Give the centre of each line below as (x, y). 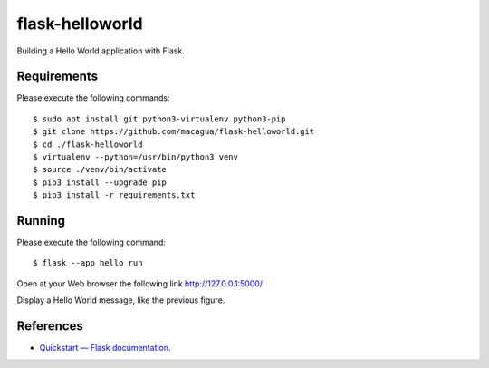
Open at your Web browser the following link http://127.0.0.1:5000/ (139, 283)
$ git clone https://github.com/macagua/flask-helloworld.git (174, 132)
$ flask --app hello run (88, 263)
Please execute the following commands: (93, 98)
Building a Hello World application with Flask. (101, 51)
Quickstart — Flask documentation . (105, 348)
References (50, 326)
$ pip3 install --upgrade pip (100, 182)
